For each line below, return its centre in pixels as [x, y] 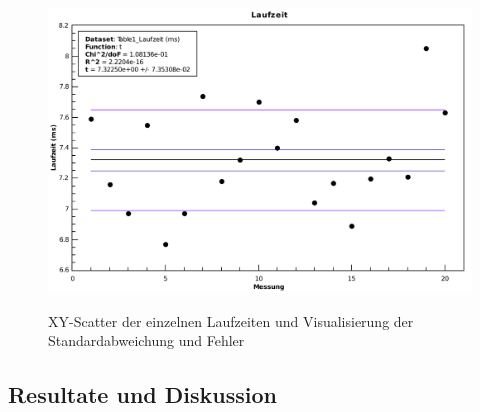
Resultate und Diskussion [142, 394]
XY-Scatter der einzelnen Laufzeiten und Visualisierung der [231, 320]
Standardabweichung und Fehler [146, 340]
